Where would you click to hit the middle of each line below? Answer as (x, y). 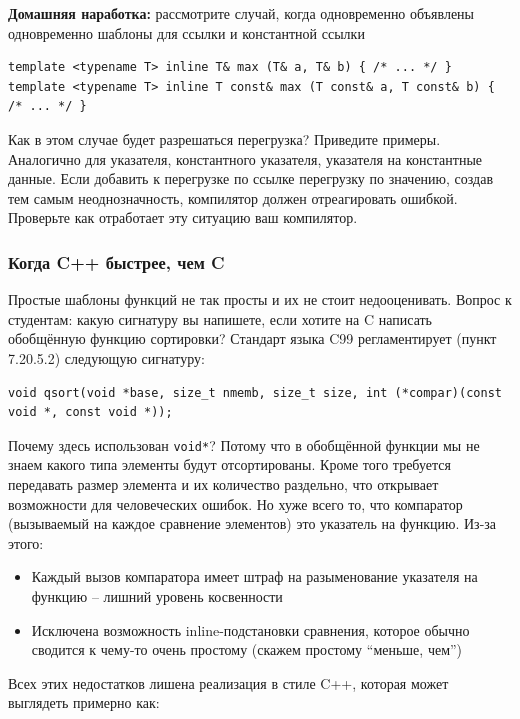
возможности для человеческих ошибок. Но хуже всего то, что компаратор (235, 503)
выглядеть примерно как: (84, 702)
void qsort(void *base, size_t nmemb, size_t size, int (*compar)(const (255, 392)
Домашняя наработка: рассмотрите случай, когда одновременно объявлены (241, 13)
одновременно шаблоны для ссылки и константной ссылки (186, 32)
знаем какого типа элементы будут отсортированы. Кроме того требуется (229, 464)
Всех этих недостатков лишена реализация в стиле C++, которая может (228, 682)
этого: (26, 542)
